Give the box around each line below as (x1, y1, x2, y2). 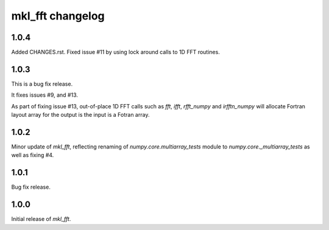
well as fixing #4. (11, 152, 54, 159)
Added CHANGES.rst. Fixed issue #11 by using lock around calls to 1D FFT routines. (11, 49, 221, 56)
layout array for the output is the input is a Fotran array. (11, 111, 150, 119)
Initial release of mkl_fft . (11, 215, 71, 223)
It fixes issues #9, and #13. (11, 91, 79, 99)
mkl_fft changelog (11, 9, 105, 23)
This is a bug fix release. (11, 80, 73, 88)
